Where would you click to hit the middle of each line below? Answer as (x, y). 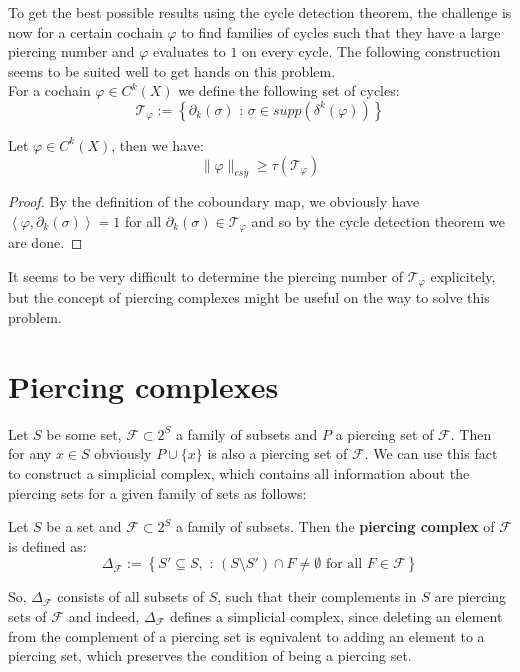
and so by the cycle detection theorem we (378, 220)
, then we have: (157, 144)
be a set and (84, 526)
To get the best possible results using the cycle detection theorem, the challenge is (260, 12)
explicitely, (463, 276)
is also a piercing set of (277, 453)
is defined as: (47, 545)
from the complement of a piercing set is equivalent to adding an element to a (246, 635)
